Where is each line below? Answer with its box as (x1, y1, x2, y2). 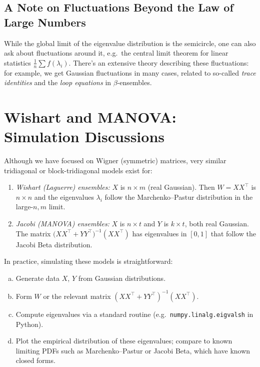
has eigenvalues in (132, 228, 187, 238)
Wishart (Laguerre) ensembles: (15, 182, 110, 192)
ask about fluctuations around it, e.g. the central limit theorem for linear (4, 48, 228, 58)
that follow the (210, 228, 256, 238)
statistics (4, 57, 31, 68)
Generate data (15, 272, 60, 283)
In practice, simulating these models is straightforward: (4, 256, 173, 266)
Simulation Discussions (4, 126, 164, 147)
